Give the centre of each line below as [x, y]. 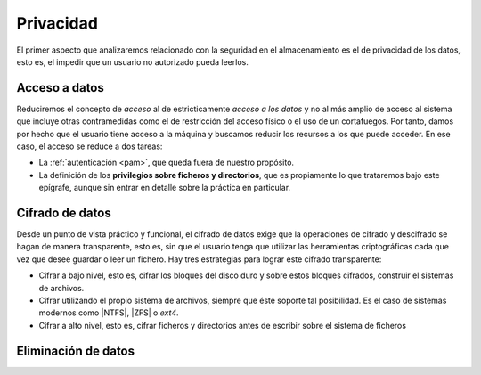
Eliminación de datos [76, 351]
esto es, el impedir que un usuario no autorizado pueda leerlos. [132, 61]
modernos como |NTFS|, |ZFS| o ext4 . [109, 313]
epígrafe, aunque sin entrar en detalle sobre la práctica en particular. [165, 188]
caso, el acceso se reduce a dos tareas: [90, 146]
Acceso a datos [60, 88]
